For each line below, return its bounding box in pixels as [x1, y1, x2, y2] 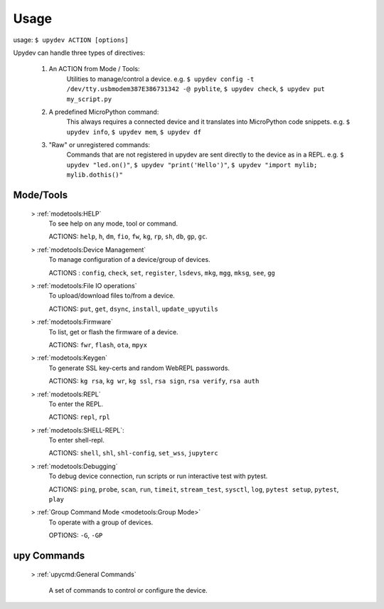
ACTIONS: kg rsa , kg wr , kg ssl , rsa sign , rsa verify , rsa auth [48, 377, 260, 386]
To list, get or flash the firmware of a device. [48, 327, 178, 336]
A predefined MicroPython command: [48, 107, 159, 116]
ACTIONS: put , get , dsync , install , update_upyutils [48, 304, 218, 313]
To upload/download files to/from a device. [48, 292, 176, 300]
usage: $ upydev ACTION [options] [13, 36, 129, 44]
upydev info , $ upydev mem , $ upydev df [66, 127, 202, 136]
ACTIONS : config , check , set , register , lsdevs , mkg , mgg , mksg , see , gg [48, 268, 275, 277]
